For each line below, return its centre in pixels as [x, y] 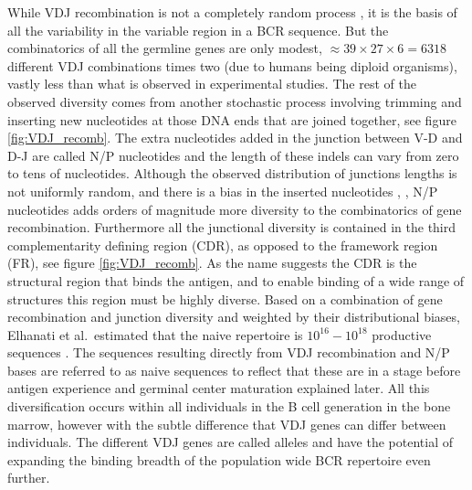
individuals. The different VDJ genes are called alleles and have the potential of [230, 442]
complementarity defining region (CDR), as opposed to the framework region [223, 245]
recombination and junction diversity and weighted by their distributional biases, [234, 317]
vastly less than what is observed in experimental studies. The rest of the [212, 84]
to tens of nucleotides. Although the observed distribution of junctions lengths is [232, 173]
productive [402, 334]
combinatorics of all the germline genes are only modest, [165, 48]
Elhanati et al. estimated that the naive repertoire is [155, 334]
